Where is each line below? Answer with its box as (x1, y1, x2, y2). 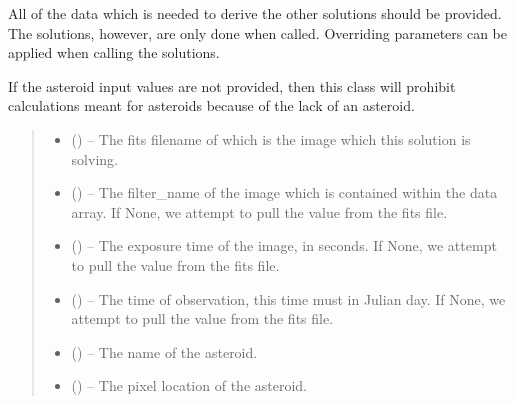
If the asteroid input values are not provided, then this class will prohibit (8, 75, 456, 96)
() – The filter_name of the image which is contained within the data (71, 182, 498, 203)
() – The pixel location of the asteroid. (71, 375, 307, 396)
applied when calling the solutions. (8, 42, 220, 63)
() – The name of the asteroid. (71, 341, 258, 362)
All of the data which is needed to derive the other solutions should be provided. (8, 3, 502, 23)
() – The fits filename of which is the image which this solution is (71, 128, 471, 149)
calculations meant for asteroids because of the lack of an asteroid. (8, 95, 415, 116)
